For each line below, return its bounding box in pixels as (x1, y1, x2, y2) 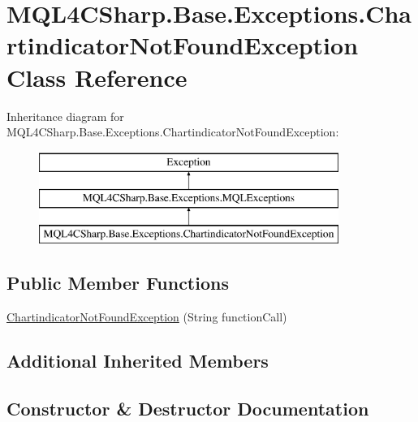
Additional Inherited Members (6, 347, 269, 372)
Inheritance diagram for (6, 107, 124, 124)
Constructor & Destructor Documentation (6, 395, 369, 420)
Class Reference (6, 60, 187, 93)
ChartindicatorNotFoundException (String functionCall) (6, 308, 287, 325)
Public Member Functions (6, 270, 229, 295)
